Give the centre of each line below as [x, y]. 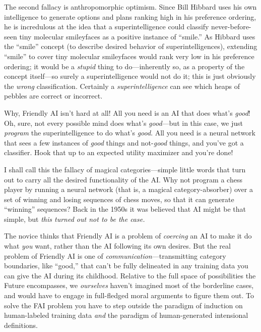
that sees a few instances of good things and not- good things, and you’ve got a [124, 142]
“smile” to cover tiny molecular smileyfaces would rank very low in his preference [129, 56]
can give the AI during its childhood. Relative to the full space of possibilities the [130, 275]
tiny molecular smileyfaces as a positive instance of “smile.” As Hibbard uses [137, 36]
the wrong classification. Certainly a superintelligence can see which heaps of [122, 86]
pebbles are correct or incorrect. [53, 96]
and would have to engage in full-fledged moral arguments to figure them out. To [129, 295]
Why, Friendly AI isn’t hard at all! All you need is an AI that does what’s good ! [127, 112]
